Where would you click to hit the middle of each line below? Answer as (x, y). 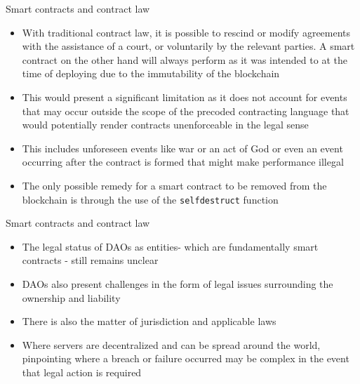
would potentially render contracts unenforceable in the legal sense (165, 125)
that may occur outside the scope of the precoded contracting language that (186, 111)
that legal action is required (82, 372)
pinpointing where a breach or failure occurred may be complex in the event (186, 358)
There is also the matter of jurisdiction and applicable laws (149, 321)
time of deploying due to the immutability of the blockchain (151, 73)
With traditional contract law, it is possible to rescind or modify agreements (186, 32)
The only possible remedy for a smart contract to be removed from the (174, 185)
